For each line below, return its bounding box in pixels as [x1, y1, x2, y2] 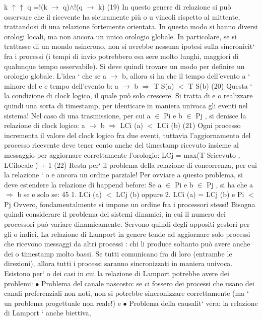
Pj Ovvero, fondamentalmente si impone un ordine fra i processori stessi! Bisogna [4, 199, 255, 209]
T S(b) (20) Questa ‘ [188, 80, 252, 91]
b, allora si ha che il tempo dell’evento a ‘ [121, 71, 250, 81]
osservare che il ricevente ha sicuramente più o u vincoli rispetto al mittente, [4, 11, 240, 22]
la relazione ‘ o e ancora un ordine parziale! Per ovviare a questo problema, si [4, 169, 243, 180]
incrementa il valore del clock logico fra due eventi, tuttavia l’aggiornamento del [4, 130, 251, 140]
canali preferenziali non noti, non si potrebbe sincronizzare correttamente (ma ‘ [4, 288, 249, 298]
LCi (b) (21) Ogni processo [157, 120, 241, 131]
